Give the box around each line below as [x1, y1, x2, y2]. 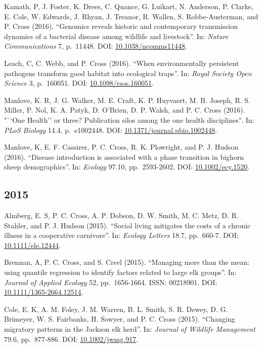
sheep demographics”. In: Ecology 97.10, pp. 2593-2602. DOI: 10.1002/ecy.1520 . [4, 161, 250, 172]
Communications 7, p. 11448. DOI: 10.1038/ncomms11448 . [4, 41, 187, 51]
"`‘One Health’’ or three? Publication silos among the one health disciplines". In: [4, 114, 254, 125]
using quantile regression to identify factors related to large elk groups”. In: [4, 267, 237, 277]
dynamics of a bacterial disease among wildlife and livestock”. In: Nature [4, 30, 229, 41]
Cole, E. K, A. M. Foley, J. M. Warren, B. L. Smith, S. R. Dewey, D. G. [4, 303, 228, 314]
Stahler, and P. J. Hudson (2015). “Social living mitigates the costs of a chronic [4, 220, 251, 230]
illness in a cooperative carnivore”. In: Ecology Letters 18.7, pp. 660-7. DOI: [4, 230, 239, 240]
